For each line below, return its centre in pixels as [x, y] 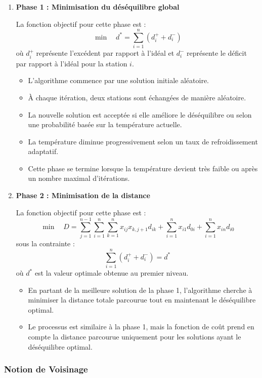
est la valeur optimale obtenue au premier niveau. [112, 273]
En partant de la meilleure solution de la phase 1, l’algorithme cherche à [140, 290]
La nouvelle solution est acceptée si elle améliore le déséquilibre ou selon [140, 114]
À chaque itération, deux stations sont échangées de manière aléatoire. [137, 97]
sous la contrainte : [45, 243]
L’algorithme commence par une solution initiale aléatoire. [118, 80]
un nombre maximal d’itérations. [79, 178]
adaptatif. [43, 151]
